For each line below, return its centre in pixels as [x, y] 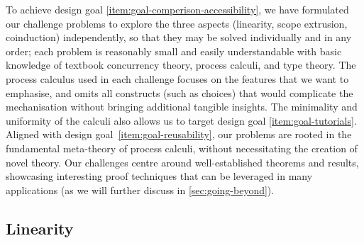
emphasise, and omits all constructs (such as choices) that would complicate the [180, 92]
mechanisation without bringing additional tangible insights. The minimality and [182, 107]
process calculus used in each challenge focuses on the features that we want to [177, 78]
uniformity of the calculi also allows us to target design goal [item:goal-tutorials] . [181, 120]
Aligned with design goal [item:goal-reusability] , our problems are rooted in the [179, 134]
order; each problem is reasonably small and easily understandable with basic [174, 51]
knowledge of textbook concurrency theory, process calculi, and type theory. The [181, 65]
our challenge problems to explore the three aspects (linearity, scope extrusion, [177, 23]
